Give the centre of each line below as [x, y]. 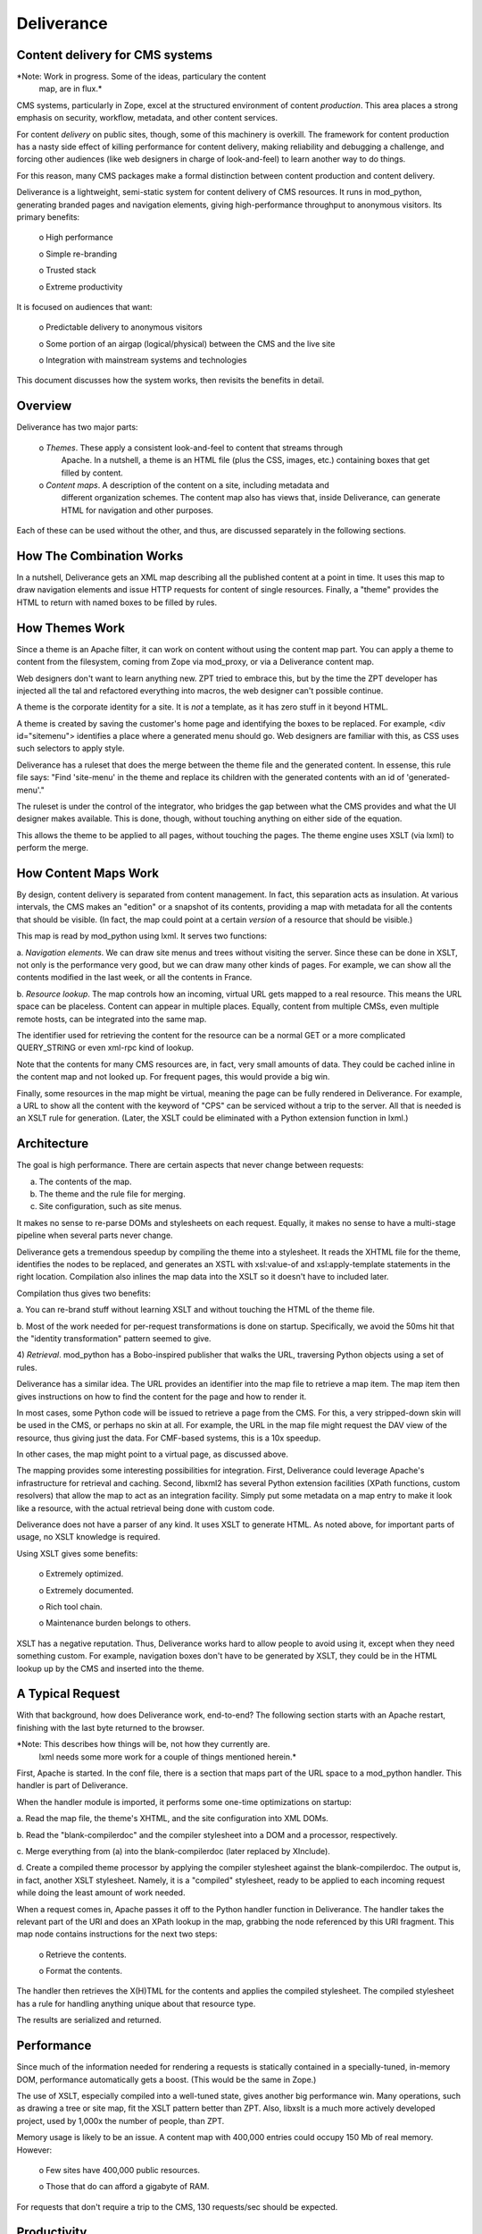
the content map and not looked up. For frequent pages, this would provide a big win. [173, 1077]
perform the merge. [53, 848]
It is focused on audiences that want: [84, 307]
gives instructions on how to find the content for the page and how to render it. [162, 1396]
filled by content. [92, 473]
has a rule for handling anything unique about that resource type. [136, 2003]
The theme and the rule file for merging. [112, 1194]
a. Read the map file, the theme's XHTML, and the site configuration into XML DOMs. [173, 1818]
